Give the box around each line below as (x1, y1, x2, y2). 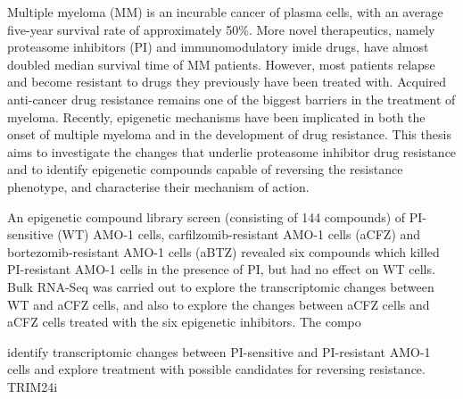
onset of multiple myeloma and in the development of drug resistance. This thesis (7, 125, 451, 144)
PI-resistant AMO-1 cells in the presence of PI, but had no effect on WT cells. (7, 260, 435, 278)
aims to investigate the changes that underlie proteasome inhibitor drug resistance (7, 142, 457, 161)
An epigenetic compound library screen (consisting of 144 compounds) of (7, 207, 406, 226)
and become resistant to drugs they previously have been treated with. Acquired (7, 72, 447, 91)
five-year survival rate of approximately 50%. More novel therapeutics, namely (7, 20, 435, 38)
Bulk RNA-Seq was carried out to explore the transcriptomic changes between (7, 277, 434, 295)
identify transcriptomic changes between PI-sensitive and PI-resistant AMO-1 (7, 342, 431, 361)
